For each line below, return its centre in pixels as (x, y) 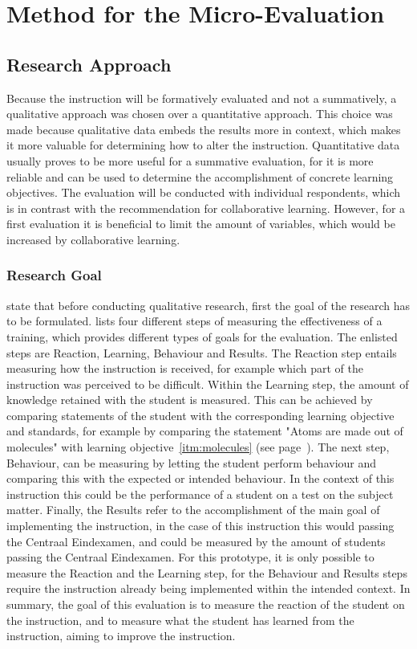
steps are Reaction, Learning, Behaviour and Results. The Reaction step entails (202, 352)
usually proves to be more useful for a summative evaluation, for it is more (190, 160)
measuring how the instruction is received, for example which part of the (185, 368)
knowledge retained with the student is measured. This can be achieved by (190, 400)
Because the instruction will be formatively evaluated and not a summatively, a (202, 98)
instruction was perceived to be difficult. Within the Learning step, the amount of (208, 384)
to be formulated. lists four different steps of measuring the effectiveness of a (194, 321)
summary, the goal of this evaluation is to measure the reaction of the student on (206, 604)
